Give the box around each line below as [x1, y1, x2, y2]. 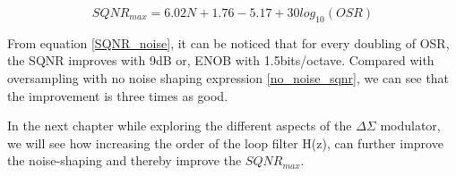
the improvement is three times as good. [7, 86, 228, 105]
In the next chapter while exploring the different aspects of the [7, 116, 352, 135]
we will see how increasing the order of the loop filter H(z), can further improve [7, 133, 443, 152]
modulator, [380, 116, 441, 135]
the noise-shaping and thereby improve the [7, 151, 242, 170]
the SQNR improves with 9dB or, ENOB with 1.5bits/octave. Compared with [7, 51, 434, 70]
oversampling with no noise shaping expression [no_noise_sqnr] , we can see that [7, 68, 450, 87]
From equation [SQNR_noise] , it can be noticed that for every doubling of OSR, [7, 33, 450, 52]
